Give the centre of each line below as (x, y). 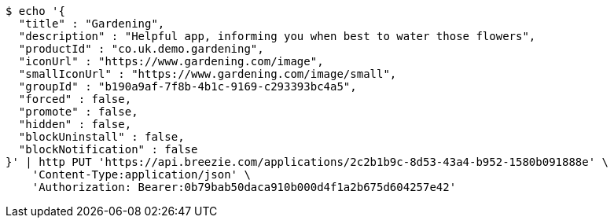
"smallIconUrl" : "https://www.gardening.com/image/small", (208, 74)
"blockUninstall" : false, (101, 137)
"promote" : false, (78, 112)
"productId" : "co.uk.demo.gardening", (141, 49)
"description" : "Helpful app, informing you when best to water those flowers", (277, 36)
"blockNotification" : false (108, 149)
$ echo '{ (35, 11)
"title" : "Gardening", (92, 24)
